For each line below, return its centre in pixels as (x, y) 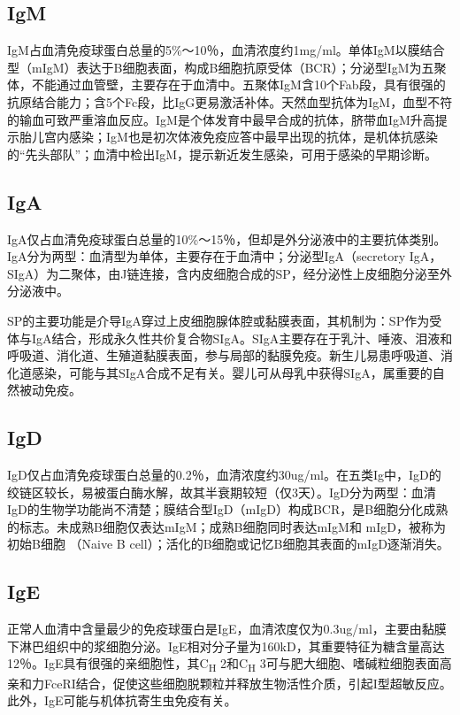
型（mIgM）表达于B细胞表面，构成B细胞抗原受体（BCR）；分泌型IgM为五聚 (227, 67)
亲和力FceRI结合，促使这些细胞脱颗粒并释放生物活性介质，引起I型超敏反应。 (230, 683)
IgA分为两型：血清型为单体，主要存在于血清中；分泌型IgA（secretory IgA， (225, 256)
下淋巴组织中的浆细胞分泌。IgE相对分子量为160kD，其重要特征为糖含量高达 (226, 646)
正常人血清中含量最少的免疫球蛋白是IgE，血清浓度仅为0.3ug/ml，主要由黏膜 (227, 629)
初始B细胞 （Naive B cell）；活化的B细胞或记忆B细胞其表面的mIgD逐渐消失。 (228, 544)
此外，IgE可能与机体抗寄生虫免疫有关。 (122, 700)
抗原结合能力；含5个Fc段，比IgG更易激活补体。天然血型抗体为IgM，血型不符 (230, 101)
